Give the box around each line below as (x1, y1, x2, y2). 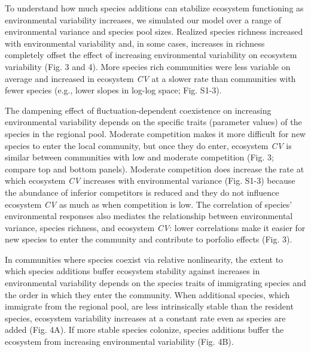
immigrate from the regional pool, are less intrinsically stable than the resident (5, 300, 294, 312)
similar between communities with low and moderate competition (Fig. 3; (5, 151, 274, 163)
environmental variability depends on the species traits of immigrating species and (5, 277, 306, 289)
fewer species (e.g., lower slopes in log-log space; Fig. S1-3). (5, 84, 222, 96)
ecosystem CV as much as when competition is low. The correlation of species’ (5, 198, 292, 210)
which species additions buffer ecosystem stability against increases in (5, 265, 260, 277)
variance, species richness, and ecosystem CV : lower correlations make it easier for (5, 221, 306, 233)
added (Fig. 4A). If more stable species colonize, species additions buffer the (5, 323, 284, 336)
